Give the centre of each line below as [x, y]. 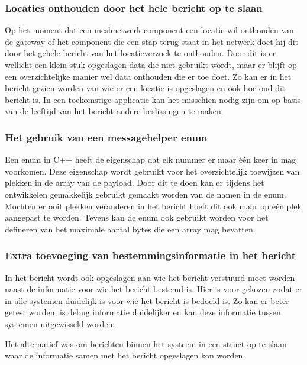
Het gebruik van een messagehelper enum [106, 137]
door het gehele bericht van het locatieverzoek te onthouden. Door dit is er [140, 53]
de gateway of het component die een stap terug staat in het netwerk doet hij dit [152, 41]
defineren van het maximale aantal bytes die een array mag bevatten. [130, 229]
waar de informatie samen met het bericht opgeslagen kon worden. [125, 355]
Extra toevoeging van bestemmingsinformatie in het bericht [150, 255]
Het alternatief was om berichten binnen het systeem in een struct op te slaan [146, 343]
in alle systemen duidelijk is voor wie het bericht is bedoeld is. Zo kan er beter [147, 300]
